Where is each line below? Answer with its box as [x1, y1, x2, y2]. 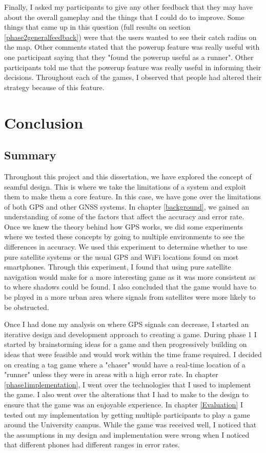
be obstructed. [4, 301, 49, 312]
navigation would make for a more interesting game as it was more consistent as [4, 271, 256, 282]
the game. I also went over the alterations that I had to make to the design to [4, 389, 249, 400]
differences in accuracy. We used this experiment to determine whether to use [4, 241, 248, 252]
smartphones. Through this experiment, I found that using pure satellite [4, 261, 231, 272]
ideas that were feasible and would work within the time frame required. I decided [4, 349, 262, 360]
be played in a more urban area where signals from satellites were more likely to [4, 292, 256, 302]
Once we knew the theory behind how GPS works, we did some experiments [4, 221, 243, 232]
